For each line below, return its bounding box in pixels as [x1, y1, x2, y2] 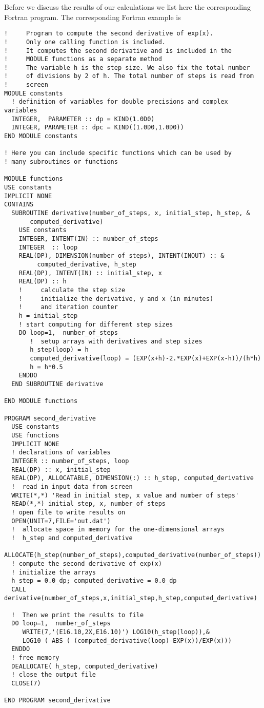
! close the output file [11, 671, 96, 679]
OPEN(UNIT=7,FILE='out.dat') [11, 517, 111, 525]
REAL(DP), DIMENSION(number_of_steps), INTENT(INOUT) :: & [18, 252, 225, 260]
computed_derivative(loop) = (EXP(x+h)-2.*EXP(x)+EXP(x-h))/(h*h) [30, 355, 261, 362]
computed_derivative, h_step [37, 260, 136, 268]
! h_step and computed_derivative [11, 534, 133, 542]
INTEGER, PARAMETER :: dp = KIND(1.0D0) [11, 115, 155, 123]
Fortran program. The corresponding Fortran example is [4, 11, 181, 22]
